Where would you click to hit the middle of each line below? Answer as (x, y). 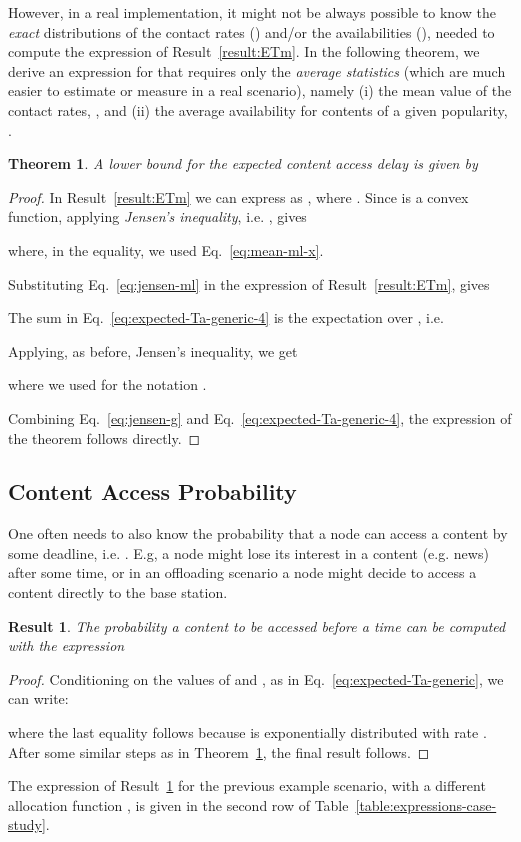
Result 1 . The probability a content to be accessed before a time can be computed (257, 625)
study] (27, 824)
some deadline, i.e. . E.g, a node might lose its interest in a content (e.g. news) (248, 552)
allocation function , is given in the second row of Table (178, 804)
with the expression (66, 645)
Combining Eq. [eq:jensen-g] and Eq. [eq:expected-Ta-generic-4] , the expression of (260, 417)
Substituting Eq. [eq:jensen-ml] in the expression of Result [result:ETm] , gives (249, 283)
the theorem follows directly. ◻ (104, 437)
